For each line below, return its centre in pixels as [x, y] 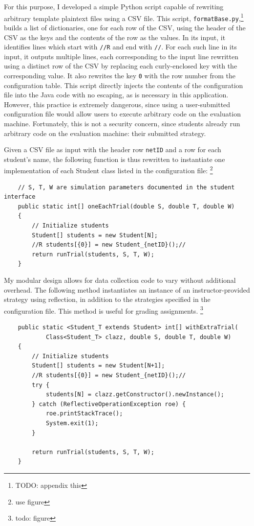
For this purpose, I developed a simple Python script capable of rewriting [114, 6]
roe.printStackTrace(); [84, 414]
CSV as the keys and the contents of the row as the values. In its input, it [115, 37]
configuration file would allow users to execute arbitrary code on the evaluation [122, 114]
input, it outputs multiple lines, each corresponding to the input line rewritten [121, 56]
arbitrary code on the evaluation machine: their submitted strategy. [105, 133]
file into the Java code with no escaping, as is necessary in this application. [116, 95]
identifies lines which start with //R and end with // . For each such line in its [120, 47]
